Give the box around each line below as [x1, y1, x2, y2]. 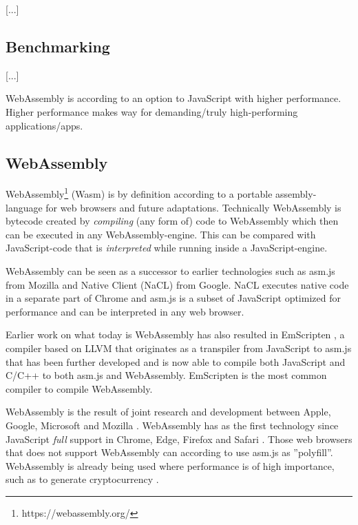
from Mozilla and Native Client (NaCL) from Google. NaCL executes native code [6, 277, 349, 291]
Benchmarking [6, 35, 110, 56]
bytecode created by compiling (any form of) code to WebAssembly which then [6, 214, 339, 228]
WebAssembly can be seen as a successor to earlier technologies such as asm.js [6, 264, 335, 278]
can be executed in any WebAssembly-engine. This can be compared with [6, 227, 316, 241]
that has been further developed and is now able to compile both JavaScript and [6, 354, 346, 369]
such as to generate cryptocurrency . [6, 472, 159, 486]
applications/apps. [6, 118, 83, 132]
